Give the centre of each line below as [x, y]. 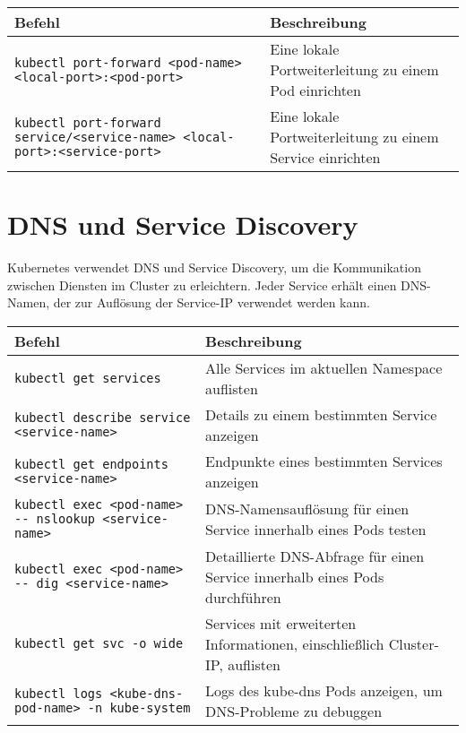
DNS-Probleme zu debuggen [294, 711]
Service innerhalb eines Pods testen [316, 529]
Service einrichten [325, 157]
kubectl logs [59, 693]
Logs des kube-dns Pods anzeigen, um [324, 690]
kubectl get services [88, 378]
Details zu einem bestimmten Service [321, 414]
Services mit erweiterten [281, 623]
